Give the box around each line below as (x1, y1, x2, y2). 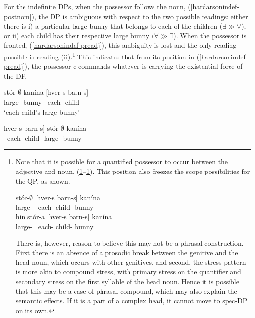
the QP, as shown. (15, 175, 70, 186)
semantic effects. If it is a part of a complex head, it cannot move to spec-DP (15, 295, 248, 306)
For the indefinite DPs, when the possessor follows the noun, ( (4, 1, 191, 11)
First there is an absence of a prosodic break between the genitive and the (15, 247, 238, 258)
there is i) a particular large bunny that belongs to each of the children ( (4, 21, 223, 31)
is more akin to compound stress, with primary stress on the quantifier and (15, 266, 241, 277)
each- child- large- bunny (7, 132, 82, 143)
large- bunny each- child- (4, 97, 82, 107)
